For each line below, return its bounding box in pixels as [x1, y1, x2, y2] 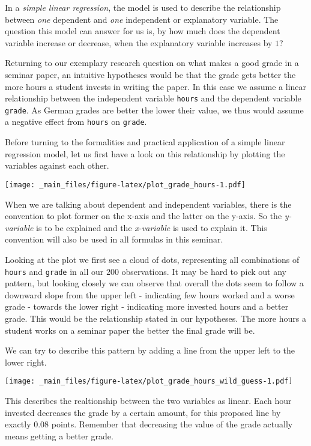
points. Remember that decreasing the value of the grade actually [51, 418, 293, 430]
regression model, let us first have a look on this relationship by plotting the [5, 147, 285, 160]
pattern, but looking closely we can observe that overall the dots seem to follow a [5, 277, 304, 289]
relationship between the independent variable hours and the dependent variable [5, 92, 301, 104]
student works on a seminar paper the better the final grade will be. [5, 324, 255, 336]
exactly [5, 418, 31, 430]
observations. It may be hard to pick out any [121, 265, 286, 277]
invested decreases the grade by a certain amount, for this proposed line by [5, 406, 281, 418]
